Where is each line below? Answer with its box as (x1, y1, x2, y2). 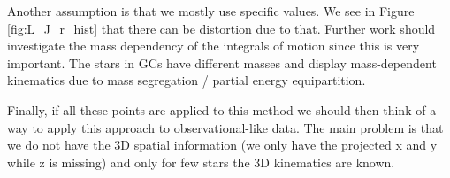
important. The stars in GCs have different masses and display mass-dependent (7, 53, 437, 72)
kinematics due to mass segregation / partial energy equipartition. (7, 71, 366, 89)
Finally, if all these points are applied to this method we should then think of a (7, 100, 437, 119)
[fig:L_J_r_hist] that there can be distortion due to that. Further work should (7, 19, 436, 37)
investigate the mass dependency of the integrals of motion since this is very (7, 36, 420, 55)
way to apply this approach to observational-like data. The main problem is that (7, 118, 444, 136)
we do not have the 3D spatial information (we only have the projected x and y (7, 135, 438, 154)
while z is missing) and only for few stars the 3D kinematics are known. (7, 152, 395, 171)
